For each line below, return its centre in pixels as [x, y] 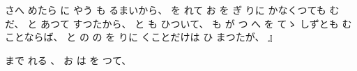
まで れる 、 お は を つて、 [68, 60]
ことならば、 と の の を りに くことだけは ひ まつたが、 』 [142, 37]
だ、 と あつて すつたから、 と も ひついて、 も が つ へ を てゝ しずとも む [178, 23]
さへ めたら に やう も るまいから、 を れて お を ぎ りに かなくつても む [172, 10]
